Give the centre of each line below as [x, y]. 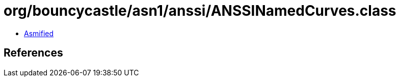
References [33, 53]
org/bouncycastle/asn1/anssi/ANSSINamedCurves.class [200, 11]
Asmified [39, 33]
